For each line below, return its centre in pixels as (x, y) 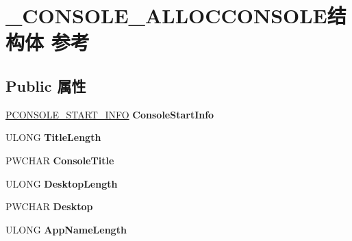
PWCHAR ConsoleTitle (60, 160)
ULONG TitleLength (53, 137)
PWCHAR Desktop (49, 206)
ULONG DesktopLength (62, 183)
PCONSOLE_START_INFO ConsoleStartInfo (110, 114)
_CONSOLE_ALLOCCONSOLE (166, 15)
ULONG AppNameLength (66, 229)
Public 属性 (46, 85)
